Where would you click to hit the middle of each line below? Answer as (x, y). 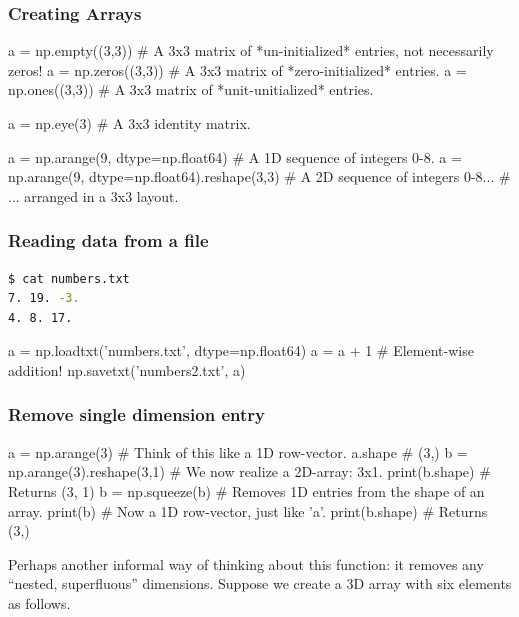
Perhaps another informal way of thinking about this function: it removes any (246, 563)
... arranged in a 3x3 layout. (93, 195)
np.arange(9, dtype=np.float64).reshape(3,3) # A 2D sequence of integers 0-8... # (259, 176)
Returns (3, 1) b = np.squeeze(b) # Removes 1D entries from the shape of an (246, 490)
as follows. (39, 602)
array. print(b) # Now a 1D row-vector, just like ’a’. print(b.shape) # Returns (248, 510)
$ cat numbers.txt (69, 278)
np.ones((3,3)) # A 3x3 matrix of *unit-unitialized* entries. (191, 89)
